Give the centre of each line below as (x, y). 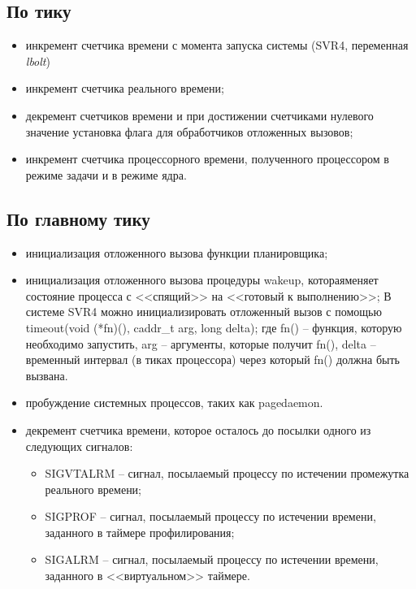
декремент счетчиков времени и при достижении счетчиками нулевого (199, 115)
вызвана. (47, 375)
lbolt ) (38, 61)
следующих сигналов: (79, 446)
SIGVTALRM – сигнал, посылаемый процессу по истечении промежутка (227, 473)
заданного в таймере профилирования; (140, 532)
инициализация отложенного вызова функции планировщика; (177, 252)
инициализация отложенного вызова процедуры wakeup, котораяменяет (202, 280)
